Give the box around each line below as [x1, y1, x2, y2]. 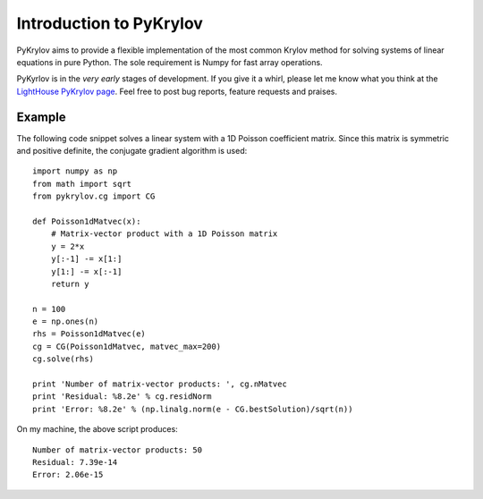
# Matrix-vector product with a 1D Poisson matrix [50, 229, 278, 239]
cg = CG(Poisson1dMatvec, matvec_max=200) [32, 341, 222, 351]
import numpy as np [32, 166, 118, 176]
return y [50, 278, 89, 289]
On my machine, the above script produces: [16, 424, 178, 435]
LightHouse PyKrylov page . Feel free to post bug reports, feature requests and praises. [16, 86, 337, 97]
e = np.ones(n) [32, 317, 99, 326]
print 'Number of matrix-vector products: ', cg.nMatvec [32, 379, 288, 389]
